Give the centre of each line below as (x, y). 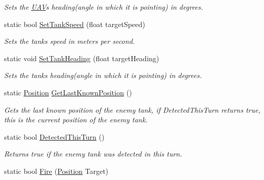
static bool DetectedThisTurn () (54, 136)
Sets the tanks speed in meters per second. (69, 41)
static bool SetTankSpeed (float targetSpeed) (75, 24)
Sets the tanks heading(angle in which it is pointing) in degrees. (103, 75)
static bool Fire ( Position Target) (56, 171)
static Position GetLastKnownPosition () (68, 92)
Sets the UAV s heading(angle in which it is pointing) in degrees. (104, 7)
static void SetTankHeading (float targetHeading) (82, 58)
